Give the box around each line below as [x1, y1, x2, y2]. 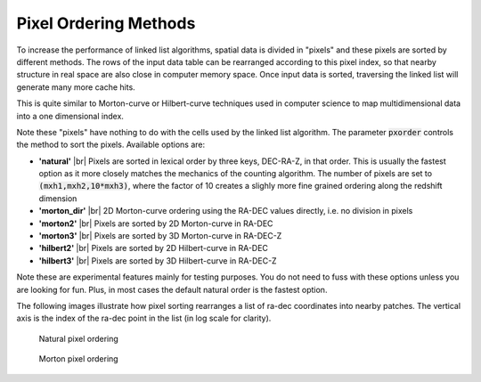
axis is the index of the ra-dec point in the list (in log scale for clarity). [16, 313, 272, 324]
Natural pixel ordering [38, 333, 119, 344]
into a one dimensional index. [16, 110, 125, 121]
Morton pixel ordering [38, 354, 119, 364]
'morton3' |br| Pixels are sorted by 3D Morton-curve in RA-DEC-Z [38, 231, 282, 241]
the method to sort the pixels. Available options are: [16, 139, 205, 150]
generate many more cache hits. [16, 81, 135, 93]
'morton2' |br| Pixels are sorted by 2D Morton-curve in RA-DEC [38, 218, 273, 229]
